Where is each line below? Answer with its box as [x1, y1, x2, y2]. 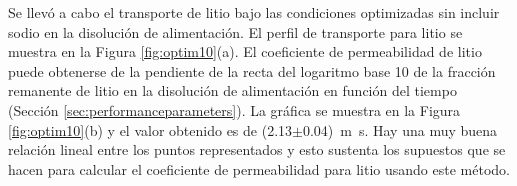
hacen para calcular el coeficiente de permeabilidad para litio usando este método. [8, 158, 510, 179]
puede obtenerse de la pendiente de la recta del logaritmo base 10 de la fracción [8, 60, 496, 81]
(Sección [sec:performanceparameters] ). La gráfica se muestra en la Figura [8, 99, 461, 120]
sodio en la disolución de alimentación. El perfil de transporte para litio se [8, 21, 463, 42]
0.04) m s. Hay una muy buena [302, 119, 498, 140]
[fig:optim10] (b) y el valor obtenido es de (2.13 [8, 119, 293, 140]
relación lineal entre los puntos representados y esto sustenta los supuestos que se [8, 139, 506, 160]
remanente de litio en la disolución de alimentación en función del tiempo [8, 80, 457, 101]
